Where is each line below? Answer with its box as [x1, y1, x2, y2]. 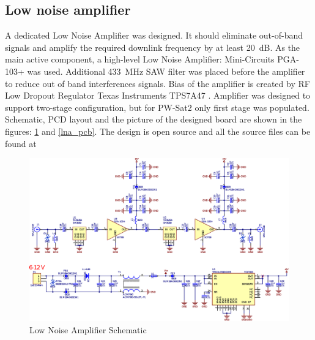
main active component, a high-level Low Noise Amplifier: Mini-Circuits [5, 53, 275, 66]
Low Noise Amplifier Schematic [29, 323, 147, 336]
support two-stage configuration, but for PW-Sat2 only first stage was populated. [5, 100, 309, 113]
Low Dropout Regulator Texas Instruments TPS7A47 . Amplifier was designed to [5, 89, 311, 102]
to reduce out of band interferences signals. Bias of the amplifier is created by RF [5, 77, 310, 89]
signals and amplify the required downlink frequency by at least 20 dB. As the [5, 40, 300, 53]
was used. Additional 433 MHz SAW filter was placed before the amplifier [27, 64, 305, 77]
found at [5, 137, 37, 149]
